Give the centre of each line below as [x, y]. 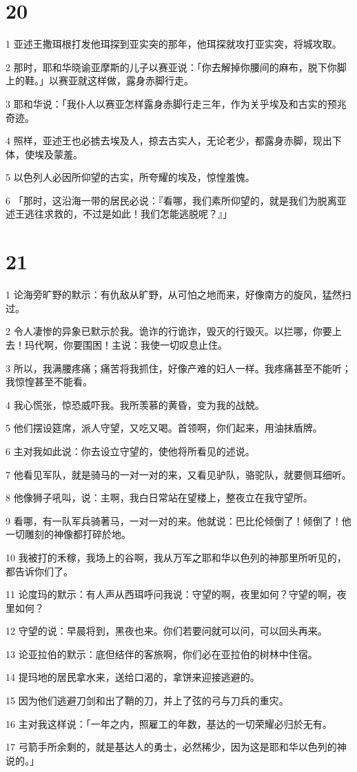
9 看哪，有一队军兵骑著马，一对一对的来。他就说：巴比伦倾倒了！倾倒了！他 [178, 520]
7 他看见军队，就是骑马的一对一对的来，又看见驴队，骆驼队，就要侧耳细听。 [178, 474]
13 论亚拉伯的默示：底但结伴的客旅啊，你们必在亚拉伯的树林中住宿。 [162, 654]
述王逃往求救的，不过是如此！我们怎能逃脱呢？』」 [119, 214]
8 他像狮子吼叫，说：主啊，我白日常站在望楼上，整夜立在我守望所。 [159, 498]
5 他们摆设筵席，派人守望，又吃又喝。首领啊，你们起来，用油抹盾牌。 [164, 428]
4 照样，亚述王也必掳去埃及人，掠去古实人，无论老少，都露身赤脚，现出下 [174, 141]
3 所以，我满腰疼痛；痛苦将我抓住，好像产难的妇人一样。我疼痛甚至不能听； [178, 368]
